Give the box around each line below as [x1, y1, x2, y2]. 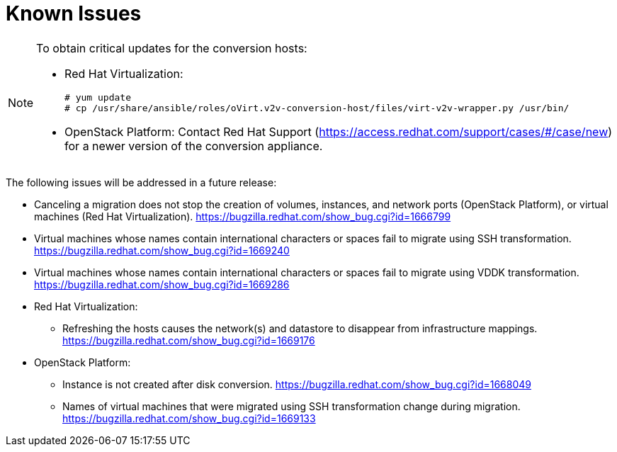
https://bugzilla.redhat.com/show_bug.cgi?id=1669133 [62, 412, 316, 424]
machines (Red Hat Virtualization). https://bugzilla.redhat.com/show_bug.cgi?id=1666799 [34, 210, 451, 222]
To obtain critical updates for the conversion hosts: [36, 40, 307, 55]
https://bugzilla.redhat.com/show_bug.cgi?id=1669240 [34, 244, 290, 256]
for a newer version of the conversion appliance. [64, 138, 323, 153]
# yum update [64, 91, 131, 103]
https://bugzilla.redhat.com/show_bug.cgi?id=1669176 [62, 334, 315, 346]
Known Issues [6, 1, 142, 26]
